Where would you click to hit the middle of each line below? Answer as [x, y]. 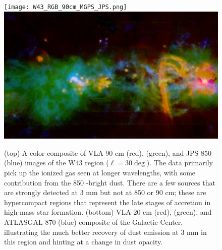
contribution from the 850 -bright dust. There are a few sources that [110, 182]
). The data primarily [180, 163]
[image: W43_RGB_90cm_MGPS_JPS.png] [66, 7]
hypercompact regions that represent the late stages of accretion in [107, 202]
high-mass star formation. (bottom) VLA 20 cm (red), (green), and [108, 212]
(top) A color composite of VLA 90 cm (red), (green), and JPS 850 [108, 152]
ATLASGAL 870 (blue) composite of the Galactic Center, [94, 222]
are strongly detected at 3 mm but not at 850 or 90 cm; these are [105, 192]
